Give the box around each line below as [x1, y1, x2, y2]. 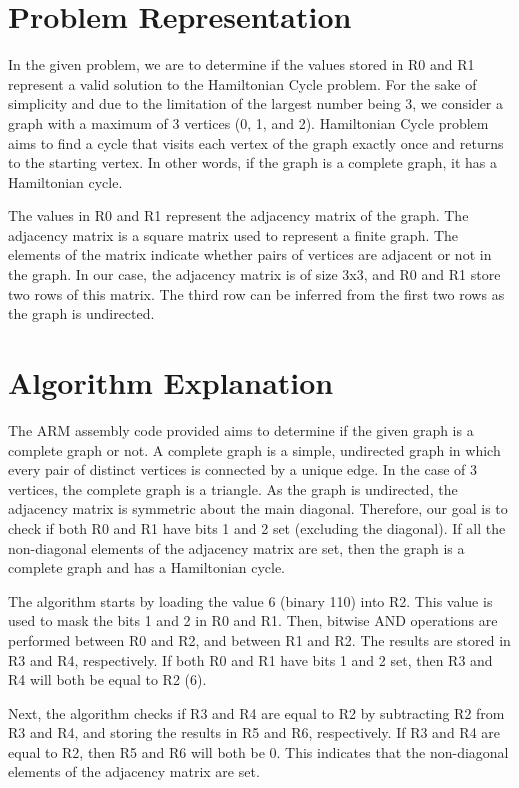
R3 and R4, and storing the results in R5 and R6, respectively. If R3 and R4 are [8, 722, 501, 743]
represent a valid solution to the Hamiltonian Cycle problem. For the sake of [8, 73, 477, 94]
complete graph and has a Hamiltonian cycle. [8, 557, 286, 578]
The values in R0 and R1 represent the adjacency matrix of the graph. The [8, 205, 469, 226]
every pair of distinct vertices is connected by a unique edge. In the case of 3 [8, 459, 477, 480]
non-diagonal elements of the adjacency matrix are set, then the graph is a [8, 537, 465, 558]
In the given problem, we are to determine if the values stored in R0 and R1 [8, 54, 475, 75]
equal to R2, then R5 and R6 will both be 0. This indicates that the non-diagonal [8, 741, 509, 762]
